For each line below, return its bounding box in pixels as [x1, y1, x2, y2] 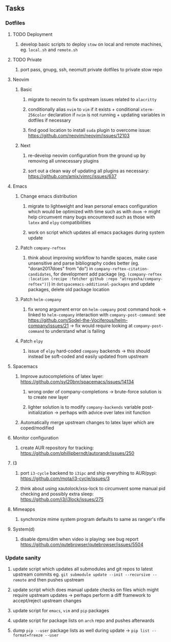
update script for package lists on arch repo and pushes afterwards [12, 617, 155, 624]
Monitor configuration [12, 434, 59, 440]
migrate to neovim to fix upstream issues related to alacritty [28, 96, 157, 102]
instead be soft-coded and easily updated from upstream [28, 353, 149, 359]
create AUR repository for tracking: [20, 445, 94, 451]
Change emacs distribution [20, 193, 78, 199]
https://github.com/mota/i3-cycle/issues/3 [20, 475, 110, 482]
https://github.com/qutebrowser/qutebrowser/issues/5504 [20, 541, 144, 548]
